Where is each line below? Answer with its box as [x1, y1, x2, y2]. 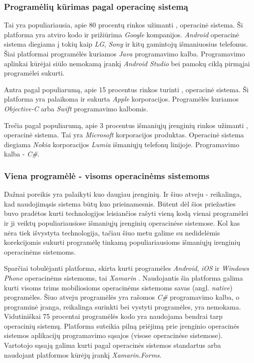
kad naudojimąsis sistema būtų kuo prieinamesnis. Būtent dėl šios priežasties [4, 198, 236, 208]
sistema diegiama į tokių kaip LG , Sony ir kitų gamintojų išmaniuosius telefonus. [4, 39, 248, 49]
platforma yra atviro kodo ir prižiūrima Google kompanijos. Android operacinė [4, 29, 239, 39]
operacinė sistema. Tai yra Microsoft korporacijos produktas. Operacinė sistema [4, 130, 244, 140]
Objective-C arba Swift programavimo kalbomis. [4, 103, 148, 113]
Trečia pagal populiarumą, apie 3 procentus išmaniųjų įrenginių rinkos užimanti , [4, 120, 248, 130]
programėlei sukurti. [4, 68, 65, 78]
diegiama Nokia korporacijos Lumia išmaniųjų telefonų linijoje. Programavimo [4, 139, 239, 149]
